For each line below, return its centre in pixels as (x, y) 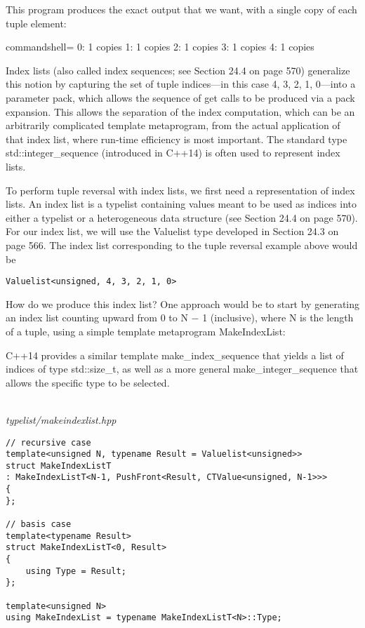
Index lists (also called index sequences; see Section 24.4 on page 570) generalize (178, 70)
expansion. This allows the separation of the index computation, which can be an (180, 111)
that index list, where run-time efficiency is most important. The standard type (177, 139)
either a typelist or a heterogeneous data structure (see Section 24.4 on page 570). (182, 217)
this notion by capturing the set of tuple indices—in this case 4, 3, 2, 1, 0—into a (181, 84)
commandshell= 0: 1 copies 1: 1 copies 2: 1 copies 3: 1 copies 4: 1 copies (160, 47)
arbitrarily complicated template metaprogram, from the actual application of (173, 125)
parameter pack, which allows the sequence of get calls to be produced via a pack (180, 97)
